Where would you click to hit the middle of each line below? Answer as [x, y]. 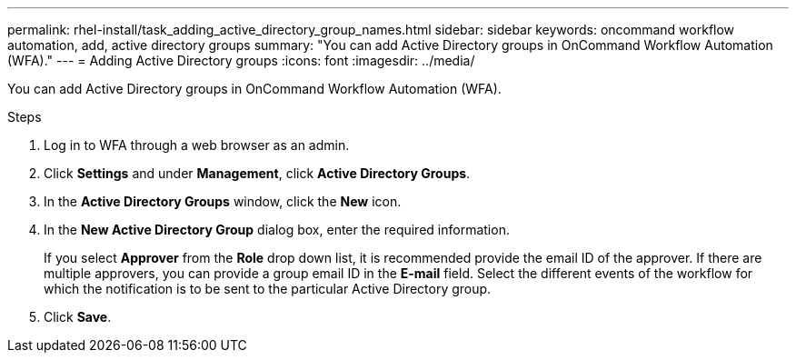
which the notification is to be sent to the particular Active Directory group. [268, 289]
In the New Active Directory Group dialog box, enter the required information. [277, 230]
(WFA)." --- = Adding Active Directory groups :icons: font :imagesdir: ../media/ [241, 60]
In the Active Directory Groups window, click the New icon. [223, 201]
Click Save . [78, 317]
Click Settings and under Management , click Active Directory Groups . [257, 173]
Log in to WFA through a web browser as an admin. [197, 145]
